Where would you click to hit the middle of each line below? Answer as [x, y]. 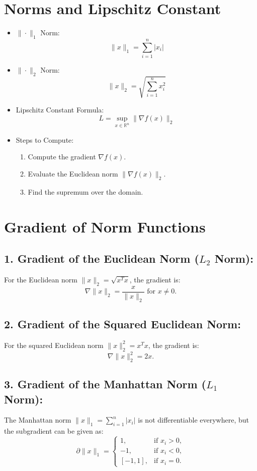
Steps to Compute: [45, 139]
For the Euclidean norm [41, 279]
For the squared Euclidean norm [54, 345]
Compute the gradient [62, 157]
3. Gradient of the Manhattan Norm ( [105, 384]
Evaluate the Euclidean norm [73, 173]
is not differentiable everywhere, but [193, 420]
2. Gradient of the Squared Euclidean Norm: [122, 323]
